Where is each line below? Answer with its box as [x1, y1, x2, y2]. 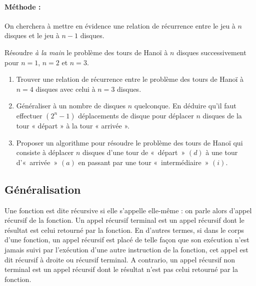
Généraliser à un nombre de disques [16, 100, 126, 111]
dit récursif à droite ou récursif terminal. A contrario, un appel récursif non [4, 254, 235, 264]
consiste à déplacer [16, 147, 74, 158]
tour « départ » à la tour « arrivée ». [16, 120, 129, 130]
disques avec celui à [35, 83, 95, 94]
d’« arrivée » [16, 157, 58, 167]
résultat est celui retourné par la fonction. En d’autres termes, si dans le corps [4, 224, 244, 235]
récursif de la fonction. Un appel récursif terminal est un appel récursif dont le [4, 215, 244, 225]
